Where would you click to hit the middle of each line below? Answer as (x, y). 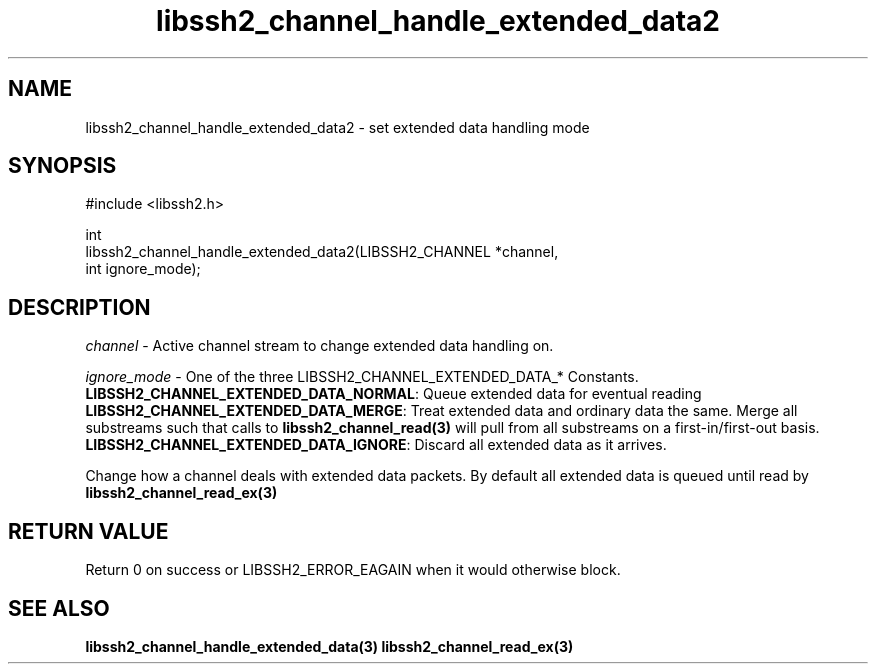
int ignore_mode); (143, 269)
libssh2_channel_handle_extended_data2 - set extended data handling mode (337, 127)
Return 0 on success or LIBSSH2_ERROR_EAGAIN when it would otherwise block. (353, 570)
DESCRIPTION (79, 307)
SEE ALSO (59, 608)
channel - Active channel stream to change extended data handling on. (319, 346)
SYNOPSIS (62, 166)
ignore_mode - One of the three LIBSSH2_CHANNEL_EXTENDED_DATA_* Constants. (362, 377)
